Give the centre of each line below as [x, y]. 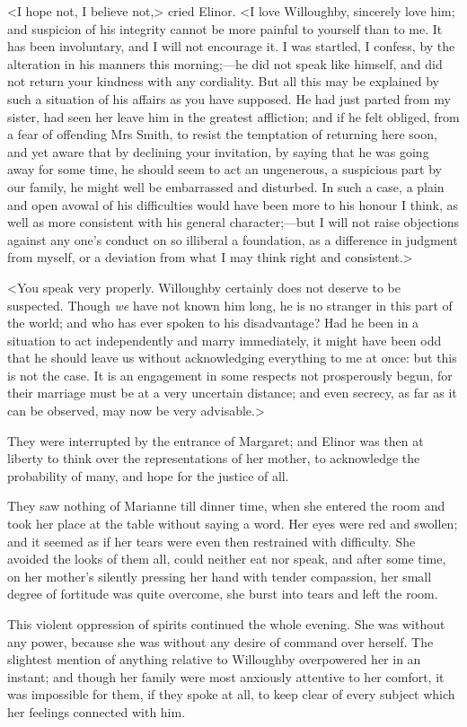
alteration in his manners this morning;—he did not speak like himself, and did [225, 63]
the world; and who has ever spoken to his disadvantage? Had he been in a [213, 323]
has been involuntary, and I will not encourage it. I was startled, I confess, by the [231, 46]
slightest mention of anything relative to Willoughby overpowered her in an [214, 659]
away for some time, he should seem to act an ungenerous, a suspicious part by [225, 169]
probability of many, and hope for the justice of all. [148, 475]
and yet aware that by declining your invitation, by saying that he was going [218, 151]
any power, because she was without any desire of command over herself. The [220, 641]
